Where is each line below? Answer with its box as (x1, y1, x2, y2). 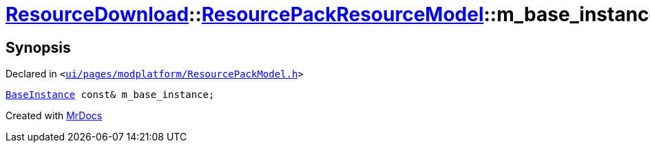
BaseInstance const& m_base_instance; (6, 89, 215, 101)
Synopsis (6, 38, 71, 56)
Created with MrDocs (6, 110, 103, 122)
